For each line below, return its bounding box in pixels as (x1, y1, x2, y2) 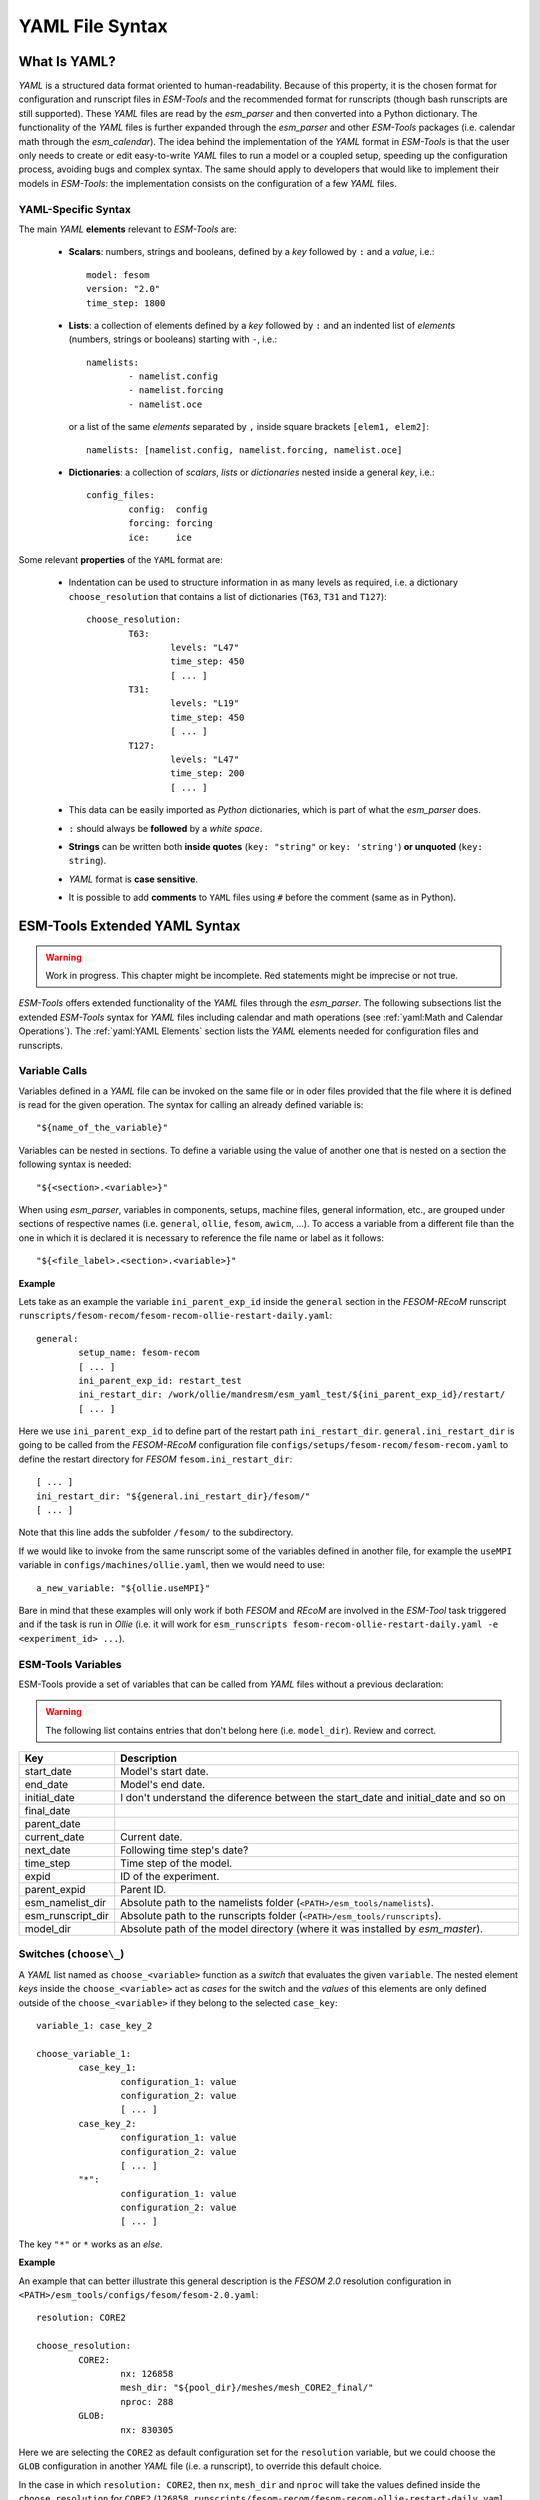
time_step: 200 (170, 768, 245, 779)
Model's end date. (120, 1778, 206, 1792)
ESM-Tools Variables (18, 1657, 122, 1671)
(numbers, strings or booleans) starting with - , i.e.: (68, 333, 278, 345)
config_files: (86, 490, 155, 501)
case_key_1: (78, 2062, 137, 2074)
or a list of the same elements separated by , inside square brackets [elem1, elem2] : (68, 421, 430, 433)
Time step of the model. (120, 1856, 233, 1870)
